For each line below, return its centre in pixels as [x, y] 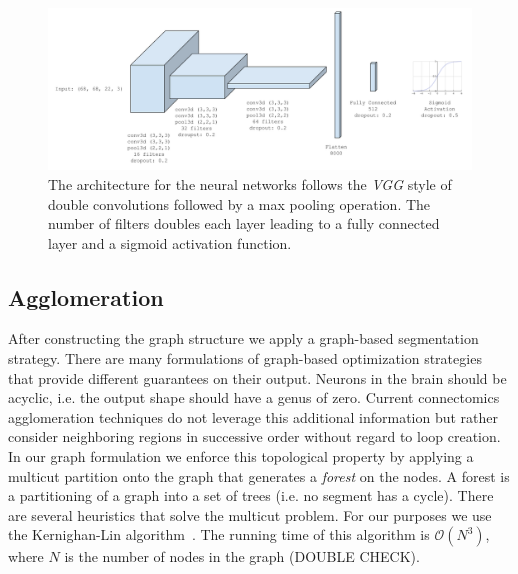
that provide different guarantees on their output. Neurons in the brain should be [257, 377]
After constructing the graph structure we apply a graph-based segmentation [243, 338]
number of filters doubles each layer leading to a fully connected [244, 223]
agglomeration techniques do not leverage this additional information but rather [253, 416]
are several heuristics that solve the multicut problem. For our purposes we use [250, 514]
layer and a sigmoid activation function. [170, 242]
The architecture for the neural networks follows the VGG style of [250, 183]
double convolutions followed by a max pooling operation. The [239, 203]
